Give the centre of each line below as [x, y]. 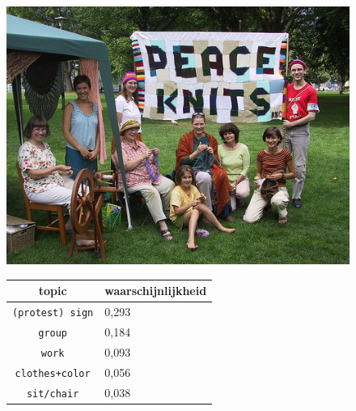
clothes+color [53, 373]
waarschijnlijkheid [156, 291]
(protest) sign [53, 313]
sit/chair [53, 394]
